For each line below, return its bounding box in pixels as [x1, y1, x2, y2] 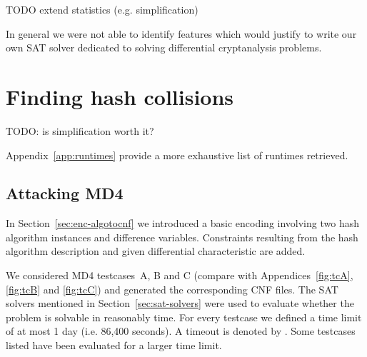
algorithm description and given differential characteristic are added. [6, 243, 306, 258]
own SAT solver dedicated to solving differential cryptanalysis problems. [6, 40, 322, 55]
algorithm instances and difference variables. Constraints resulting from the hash [6, 229, 358, 244]
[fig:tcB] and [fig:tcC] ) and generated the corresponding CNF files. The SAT [6, 281, 338, 296]
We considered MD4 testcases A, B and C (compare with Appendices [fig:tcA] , [6, 268, 353, 283]
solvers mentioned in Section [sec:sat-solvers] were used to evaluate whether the [6, 296, 354, 311]
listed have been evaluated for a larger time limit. [6, 338, 222, 353]
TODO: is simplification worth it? [6, 123, 154, 138]
